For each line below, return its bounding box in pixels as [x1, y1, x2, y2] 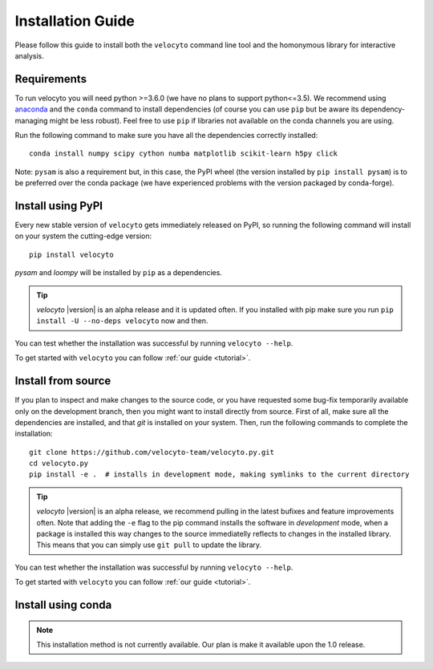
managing [14, 116, 48, 125]
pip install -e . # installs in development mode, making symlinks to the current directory [29, 470, 410, 479]
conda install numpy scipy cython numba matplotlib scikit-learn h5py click [29, 149, 338, 158]
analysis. [14, 51, 44, 60]
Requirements [14, 72, 87, 86]
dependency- [360, 104, 406, 114]
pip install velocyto [29, 249, 114, 259]
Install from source [14, 374, 111, 388]
